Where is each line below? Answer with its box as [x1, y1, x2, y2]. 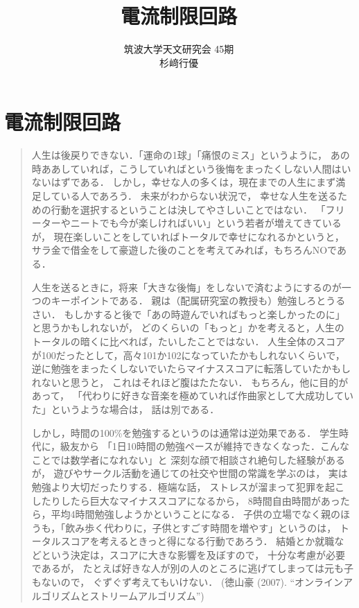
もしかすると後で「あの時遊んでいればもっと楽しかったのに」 [64, 306, 345, 321]
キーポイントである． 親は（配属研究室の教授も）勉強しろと [51, 293, 326, 308]
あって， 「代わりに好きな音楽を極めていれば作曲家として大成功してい [31, 388, 353, 403]
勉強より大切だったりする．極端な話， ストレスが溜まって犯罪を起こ [31, 479, 344, 494]
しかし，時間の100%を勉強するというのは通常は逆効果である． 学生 [31, 425, 339, 440]
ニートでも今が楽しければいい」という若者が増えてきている [70, 216, 342, 230]
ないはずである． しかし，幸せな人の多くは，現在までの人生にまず [31, 175, 336, 189]
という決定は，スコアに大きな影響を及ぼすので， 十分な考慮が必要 [41, 547, 345, 562]
